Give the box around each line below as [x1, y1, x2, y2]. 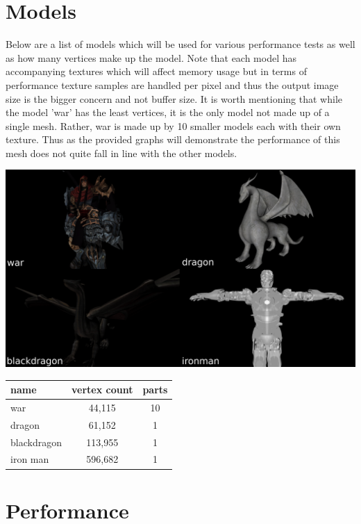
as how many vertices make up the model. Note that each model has [6, 50, 297, 65]
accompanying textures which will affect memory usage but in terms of [6, 64, 307, 79]
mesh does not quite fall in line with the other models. [6, 145, 237, 160]
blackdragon [10, 434, 62, 449]
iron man [10, 452, 49, 466]
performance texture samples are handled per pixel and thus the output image [6, 77, 339, 92]
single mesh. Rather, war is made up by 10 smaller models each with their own [6, 118, 341, 133]
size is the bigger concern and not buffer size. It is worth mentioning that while [6, 91, 342, 106]
